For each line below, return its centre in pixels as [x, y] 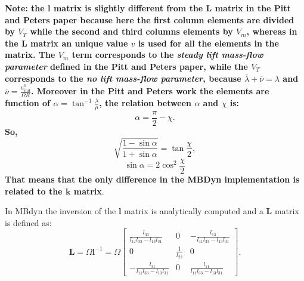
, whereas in [272, 31]
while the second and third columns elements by [131, 31]
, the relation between [145, 102]
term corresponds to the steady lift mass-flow [167, 55]
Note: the [25, 8]
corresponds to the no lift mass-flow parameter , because [123, 78]
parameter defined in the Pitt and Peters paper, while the [126, 66]
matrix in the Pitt [253, 8]
